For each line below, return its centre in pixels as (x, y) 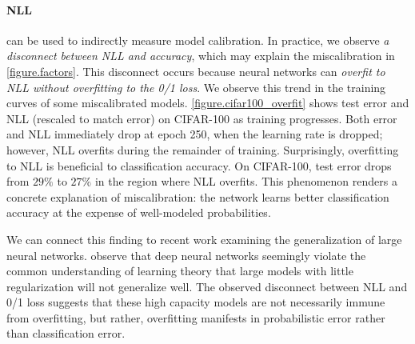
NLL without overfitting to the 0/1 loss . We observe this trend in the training (196, 87)
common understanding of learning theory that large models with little (180, 271)
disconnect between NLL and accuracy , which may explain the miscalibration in (201, 56)
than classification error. (66, 333)
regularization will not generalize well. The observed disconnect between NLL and (207, 286)
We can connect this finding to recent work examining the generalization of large (204, 239)
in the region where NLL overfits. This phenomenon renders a (246, 181)
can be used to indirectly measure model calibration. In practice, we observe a (198, 40)
